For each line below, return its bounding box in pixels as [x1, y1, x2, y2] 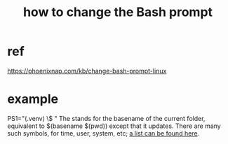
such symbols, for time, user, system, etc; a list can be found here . [7, 129, 200, 137]
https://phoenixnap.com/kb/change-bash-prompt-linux [7, 66, 167, 75]
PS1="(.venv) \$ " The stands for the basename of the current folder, [7, 114, 206, 122]
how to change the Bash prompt [23, 4, 213, 20]
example [7, 92, 59, 107]
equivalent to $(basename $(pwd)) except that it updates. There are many [7, 122, 221, 130]
